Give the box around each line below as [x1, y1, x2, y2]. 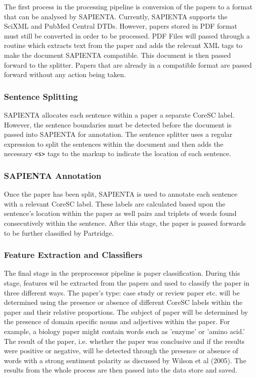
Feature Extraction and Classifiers [4, 249, 143, 261]
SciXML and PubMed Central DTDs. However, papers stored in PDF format [4, 21, 237, 31]
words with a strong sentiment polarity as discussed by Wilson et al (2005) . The [4, 355, 247, 365]
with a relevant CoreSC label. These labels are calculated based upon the [4, 198, 225, 209]
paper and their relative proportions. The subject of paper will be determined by [4, 306, 248, 317]
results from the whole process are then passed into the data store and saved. [4, 365, 237, 375]
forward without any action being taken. [4, 69, 126, 80]
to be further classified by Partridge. [4, 227, 114, 238]
